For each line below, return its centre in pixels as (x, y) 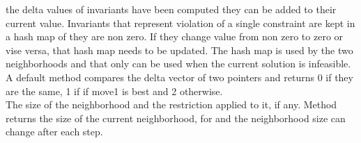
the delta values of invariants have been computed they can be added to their (171, 9)
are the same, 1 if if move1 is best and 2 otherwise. (114, 91)
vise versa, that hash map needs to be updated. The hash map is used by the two (179, 50)
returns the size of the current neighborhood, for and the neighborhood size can (176, 118)
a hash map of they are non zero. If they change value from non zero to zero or (175, 36)
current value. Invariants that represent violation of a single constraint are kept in (180, 23)
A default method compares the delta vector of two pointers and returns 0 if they (179, 77)
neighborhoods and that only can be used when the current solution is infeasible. (178, 64)
